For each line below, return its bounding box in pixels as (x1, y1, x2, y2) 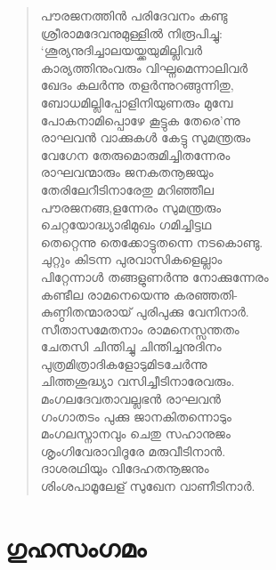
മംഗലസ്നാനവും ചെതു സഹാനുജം (40, 424, 231, 443)
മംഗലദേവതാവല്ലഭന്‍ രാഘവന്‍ (40, 389, 222, 408)
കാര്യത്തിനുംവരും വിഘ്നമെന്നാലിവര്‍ (40, 58, 248, 76)
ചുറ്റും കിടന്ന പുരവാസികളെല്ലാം (40, 250, 223, 269)
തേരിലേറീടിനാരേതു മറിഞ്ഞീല (40, 180, 215, 198)
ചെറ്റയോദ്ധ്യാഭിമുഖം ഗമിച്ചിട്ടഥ (40, 215, 212, 234)
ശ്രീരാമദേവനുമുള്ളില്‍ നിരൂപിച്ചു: (40, 23, 223, 42)
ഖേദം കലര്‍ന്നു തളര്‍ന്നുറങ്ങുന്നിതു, (40, 76, 234, 94)
